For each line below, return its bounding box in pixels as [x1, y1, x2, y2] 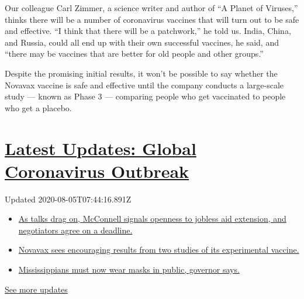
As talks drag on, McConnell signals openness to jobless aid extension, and [18, 212, 286, 225]
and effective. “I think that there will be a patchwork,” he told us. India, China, [5, 25, 291, 37]
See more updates [5, 283, 68, 295]
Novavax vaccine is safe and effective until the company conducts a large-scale [5, 78, 284, 91]
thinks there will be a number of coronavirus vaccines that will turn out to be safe [5, 13, 299, 25]
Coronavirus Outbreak [5, 159, 189, 183]
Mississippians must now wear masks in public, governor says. [18, 263, 240, 276]
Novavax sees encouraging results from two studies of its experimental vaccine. [18, 243, 299, 256]
